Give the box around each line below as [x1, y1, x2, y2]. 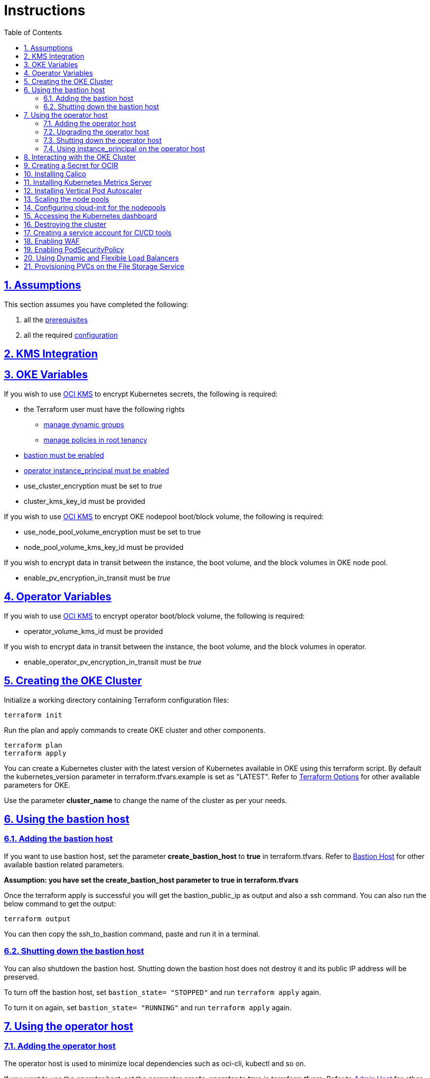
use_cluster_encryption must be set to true [24, 481, 162, 490]
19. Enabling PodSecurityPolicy [24, 245, 124, 254]
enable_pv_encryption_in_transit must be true [24, 573, 171, 582]
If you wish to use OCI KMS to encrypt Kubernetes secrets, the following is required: [4, 389, 278, 398]
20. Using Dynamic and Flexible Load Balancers [24, 253, 179, 262]
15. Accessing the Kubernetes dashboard [24, 211, 157, 220]
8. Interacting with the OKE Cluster [24, 152, 136, 161]
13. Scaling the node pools [24, 194, 109, 203]
